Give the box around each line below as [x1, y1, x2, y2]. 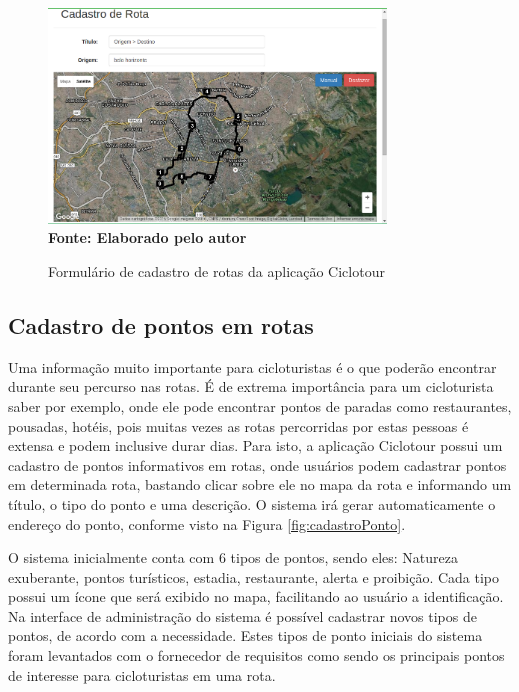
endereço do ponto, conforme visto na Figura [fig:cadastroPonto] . [8, 513, 406, 534]
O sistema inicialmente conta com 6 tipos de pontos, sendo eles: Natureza [8, 547, 458, 568]
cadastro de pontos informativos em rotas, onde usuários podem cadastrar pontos [8, 454, 507, 475]
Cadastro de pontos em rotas [8, 309, 314, 340]
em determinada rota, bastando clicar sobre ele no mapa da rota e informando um [8, 474, 512, 495]
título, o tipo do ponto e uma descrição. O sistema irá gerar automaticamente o [8, 493, 496, 514]
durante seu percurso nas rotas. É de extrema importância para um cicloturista [8, 376, 494, 397]
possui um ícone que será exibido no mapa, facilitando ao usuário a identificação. [8, 586, 504, 607]
